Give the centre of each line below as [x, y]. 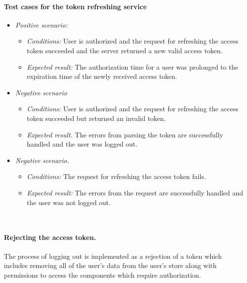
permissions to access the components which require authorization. [102, 275]
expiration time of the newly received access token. [102, 76]
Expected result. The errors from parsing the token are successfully [125, 134]
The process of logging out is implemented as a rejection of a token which [113, 256]
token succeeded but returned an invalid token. [96, 118]
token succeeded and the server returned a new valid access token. [125, 50]
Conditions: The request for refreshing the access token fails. [116, 176]
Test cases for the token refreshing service [75, 6]
